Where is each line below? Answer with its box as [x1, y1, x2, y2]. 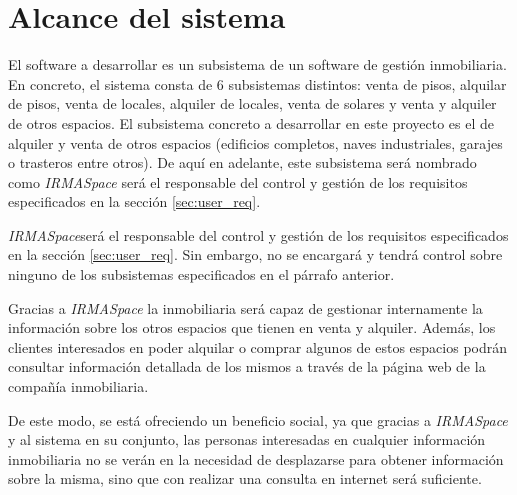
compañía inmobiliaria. [8, 376, 149, 397]
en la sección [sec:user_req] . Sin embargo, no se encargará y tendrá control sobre [8, 244, 503, 265]
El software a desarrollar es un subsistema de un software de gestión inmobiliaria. [8, 54, 507, 75]
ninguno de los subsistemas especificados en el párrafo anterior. [8, 264, 395, 285]
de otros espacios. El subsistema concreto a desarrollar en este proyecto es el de [8, 112, 494, 133]
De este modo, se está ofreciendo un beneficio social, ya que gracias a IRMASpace [8, 409, 508, 430]
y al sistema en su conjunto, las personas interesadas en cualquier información [8, 429, 486, 450]
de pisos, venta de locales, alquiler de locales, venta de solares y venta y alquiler [8, 93, 497, 114]
